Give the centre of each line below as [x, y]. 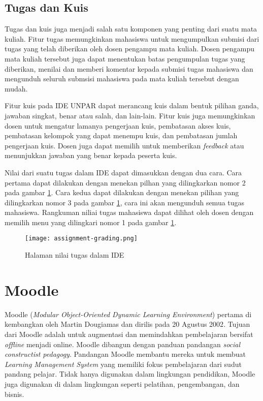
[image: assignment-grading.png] [81, 239]
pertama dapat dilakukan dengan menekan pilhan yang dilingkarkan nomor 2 [125, 182]
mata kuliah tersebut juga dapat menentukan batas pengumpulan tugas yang [125, 58]
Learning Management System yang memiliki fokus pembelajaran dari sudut [123, 364]
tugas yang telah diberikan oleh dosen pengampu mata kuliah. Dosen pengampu [130, 49]
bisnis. [14, 394]
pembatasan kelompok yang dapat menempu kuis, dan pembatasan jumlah [121, 135]
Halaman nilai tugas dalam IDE [75, 255]
